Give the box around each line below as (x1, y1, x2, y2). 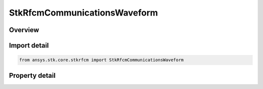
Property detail (9, 71, 56, 80)
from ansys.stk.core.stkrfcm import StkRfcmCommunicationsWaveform (19, 57, 184, 63)
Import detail (9, 41, 49, 50)
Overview (9, 26, 39, 34)
